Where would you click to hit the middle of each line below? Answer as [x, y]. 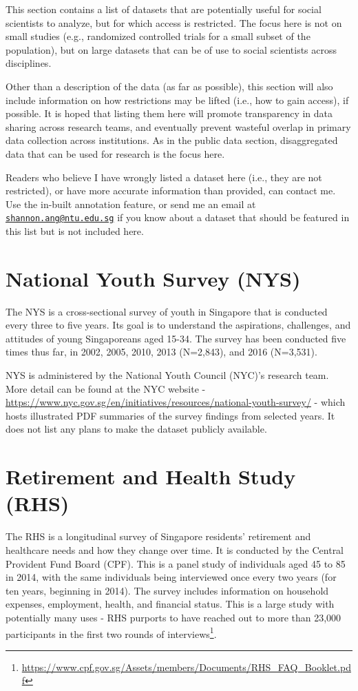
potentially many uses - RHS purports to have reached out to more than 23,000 [173, 617]
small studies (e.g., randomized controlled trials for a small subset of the [158, 36]
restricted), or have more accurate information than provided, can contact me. [171, 190]
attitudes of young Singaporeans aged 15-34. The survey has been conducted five [176, 338]
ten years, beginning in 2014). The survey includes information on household [167, 590]
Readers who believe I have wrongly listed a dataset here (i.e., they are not [164, 177]
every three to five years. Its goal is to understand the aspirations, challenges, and [178, 325]
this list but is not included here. [75, 230]
